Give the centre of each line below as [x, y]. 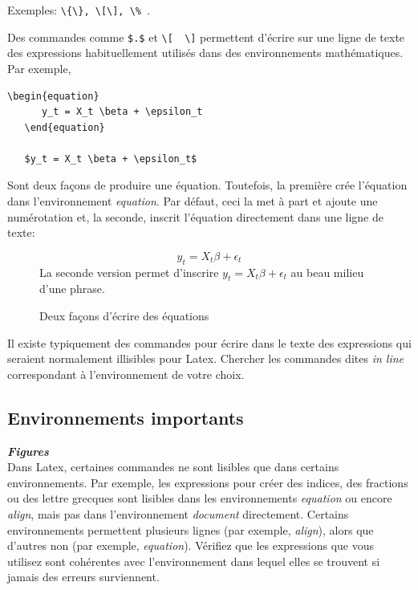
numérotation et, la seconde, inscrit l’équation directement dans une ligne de [195, 216]
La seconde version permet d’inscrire [129, 272]
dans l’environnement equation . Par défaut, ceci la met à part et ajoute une [193, 201]
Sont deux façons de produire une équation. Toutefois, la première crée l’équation [207, 185]
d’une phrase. [72, 289]
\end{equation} [65, 127]
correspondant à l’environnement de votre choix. [126, 374]
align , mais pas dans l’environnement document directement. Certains [178, 513]
